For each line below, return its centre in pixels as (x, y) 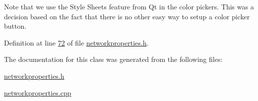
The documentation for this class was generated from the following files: (113, 59)
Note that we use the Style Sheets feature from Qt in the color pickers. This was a (129, 6)
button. (15, 26)
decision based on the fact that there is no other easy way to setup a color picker (127, 16)
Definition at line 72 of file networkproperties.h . (76, 42)
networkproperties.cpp (38, 92)
